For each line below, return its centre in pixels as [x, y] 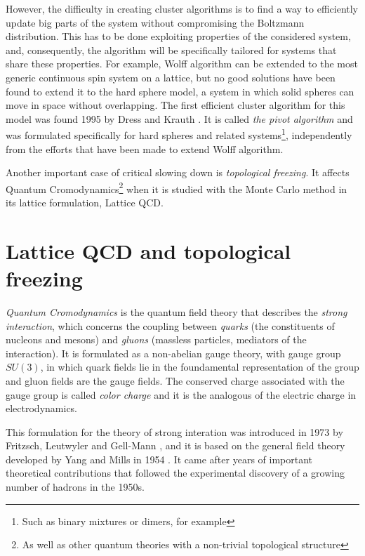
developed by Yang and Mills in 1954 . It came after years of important [159, 459]
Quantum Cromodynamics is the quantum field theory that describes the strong [177, 311]
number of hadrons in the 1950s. [75, 487]
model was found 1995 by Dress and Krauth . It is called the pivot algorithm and [179, 118]
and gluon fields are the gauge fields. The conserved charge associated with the [175, 380]
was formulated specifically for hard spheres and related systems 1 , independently [179, 134]
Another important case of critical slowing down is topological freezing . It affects [178, 172]
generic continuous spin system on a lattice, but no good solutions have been [171, 77]
